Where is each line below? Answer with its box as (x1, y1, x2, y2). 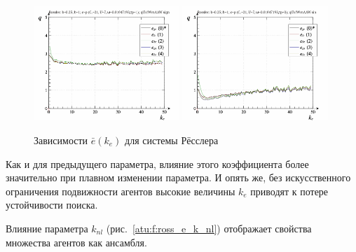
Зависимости (34, 132, 88, 147)
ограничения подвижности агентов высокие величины (6, 183, 235, 198)
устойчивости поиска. (6, 197, 98, 212)
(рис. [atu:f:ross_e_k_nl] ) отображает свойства (106, 220, 312, 235)
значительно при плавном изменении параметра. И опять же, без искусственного (6, 170, 351, 185)
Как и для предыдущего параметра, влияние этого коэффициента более (6, 156, 309, 171)
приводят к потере (250, 183, 329, 198)
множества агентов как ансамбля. (6, 234, 147, 249)
